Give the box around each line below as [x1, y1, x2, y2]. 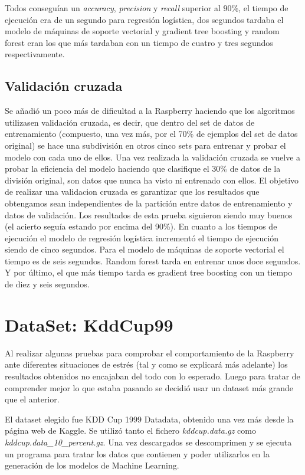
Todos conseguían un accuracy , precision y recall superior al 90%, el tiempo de [5, 2, 288, 14]
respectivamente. [5, 48, 65, 60]
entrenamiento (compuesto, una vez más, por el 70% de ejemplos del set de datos [5, 127, 298, 140]
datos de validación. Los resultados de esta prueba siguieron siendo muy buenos [5, 208, 293, 221]
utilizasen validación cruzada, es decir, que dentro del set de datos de [5, 116, 255, 128]
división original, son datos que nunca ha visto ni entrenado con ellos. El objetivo [5, 173, 299, 186]
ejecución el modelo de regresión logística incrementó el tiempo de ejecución [5, 231, 279, 244]
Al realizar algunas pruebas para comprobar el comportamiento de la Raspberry [5, 346, 294, 359]
